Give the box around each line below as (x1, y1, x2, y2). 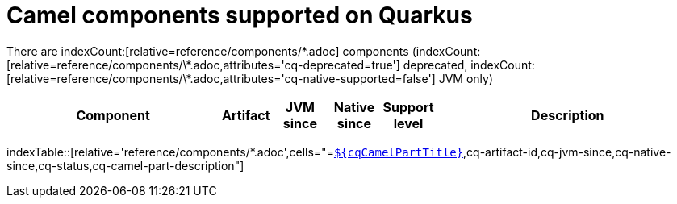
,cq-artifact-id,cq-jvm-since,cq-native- (463, 144, 671, 159)
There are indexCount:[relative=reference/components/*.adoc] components (6, 44, 409, 58)
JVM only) (438, 71, 494, 85)
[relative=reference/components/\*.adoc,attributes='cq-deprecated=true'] (6, 57, 400, 72)
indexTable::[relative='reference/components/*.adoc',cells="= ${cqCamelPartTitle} (6, 144, 464, 159)
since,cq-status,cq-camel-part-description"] (6, 158, 244, 173)
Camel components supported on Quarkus (6, 2, 473, 29)
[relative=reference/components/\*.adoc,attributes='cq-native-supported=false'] (6, 71, 436, 85)
